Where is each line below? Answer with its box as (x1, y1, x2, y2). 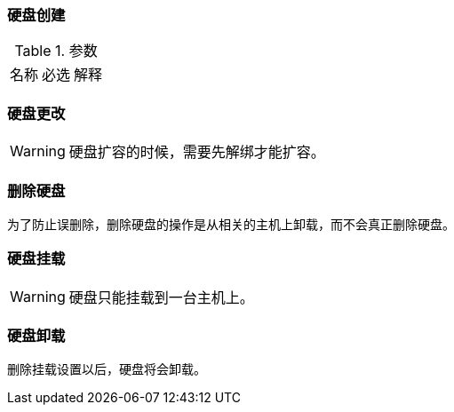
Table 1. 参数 (14, 42, 98, 60)
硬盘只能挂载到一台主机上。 (68, 288, 254, 306)
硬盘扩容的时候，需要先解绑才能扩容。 (68, 143, 325, 162)
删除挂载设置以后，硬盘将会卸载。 (7, 361, 206, 377)
